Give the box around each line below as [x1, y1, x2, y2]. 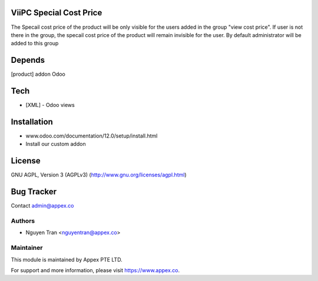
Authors [11, 216, 35, 225]
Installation [11, 116, 53, 126]
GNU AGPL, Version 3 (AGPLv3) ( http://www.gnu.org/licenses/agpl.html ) [11, 171, 187, 179]
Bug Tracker [11, 187, 57, 197]
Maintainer [11, 244, 43, 252]
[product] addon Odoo [11, 71, 66, 78]
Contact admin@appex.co [11, 202, 74, 209]
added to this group [11, 40, 59, 47]
